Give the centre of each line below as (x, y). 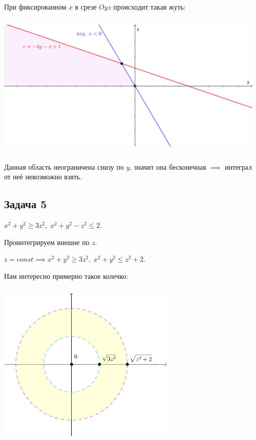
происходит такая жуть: (149, 7)
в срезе (86, 7)
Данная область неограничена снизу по (64, 166)
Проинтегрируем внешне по (47, 242)
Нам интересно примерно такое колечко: (66, 276)
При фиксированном (35, 7)
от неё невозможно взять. (43, 177)
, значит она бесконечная (168, 166)
